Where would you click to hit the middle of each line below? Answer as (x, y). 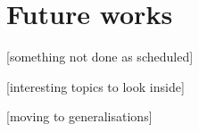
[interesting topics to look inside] (95, 86)
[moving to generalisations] (79, 116)
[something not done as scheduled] (100, 57)
